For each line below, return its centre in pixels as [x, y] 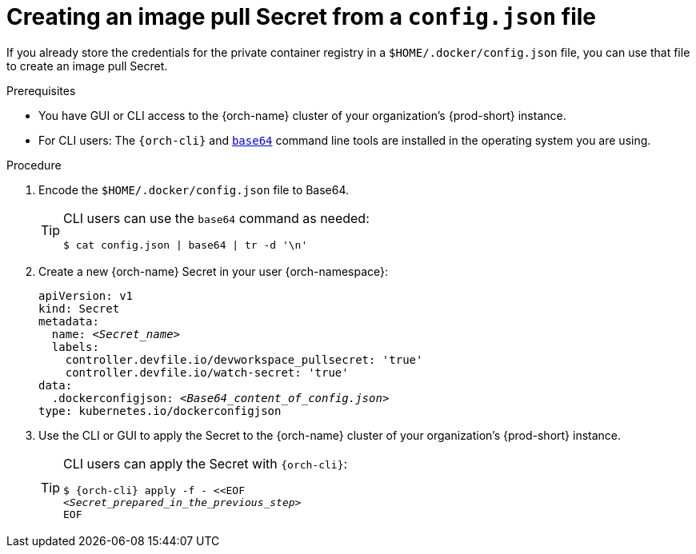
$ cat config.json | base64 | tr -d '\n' [186, 245]
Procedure [34, 165]
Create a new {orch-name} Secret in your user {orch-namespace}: [214, 271]
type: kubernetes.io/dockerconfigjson [160, 411]
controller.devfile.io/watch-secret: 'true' [207, 372]
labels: [75, 347]
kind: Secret [79, 308]
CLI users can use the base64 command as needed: [216, 218]
